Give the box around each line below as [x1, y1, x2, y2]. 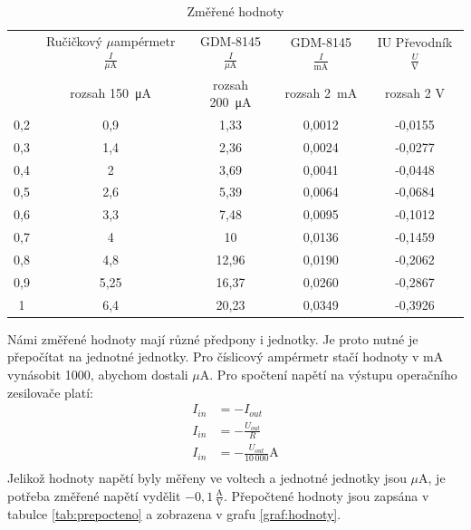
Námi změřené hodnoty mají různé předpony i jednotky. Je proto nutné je [7, 329, 418, 348]
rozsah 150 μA [70, 83, 152, 102]
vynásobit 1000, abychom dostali [7, 364, 188, 383]
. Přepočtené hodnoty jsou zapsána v [223, 486, 429, 505]
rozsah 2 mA [284, 83, 358, 102]
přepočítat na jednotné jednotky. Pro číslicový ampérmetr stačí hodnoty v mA [7, 347, 444, 366]
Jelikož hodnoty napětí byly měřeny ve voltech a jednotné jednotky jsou [7, 468, 407, 487]
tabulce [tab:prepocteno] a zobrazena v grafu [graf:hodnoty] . [7, 504, 341, 523]
